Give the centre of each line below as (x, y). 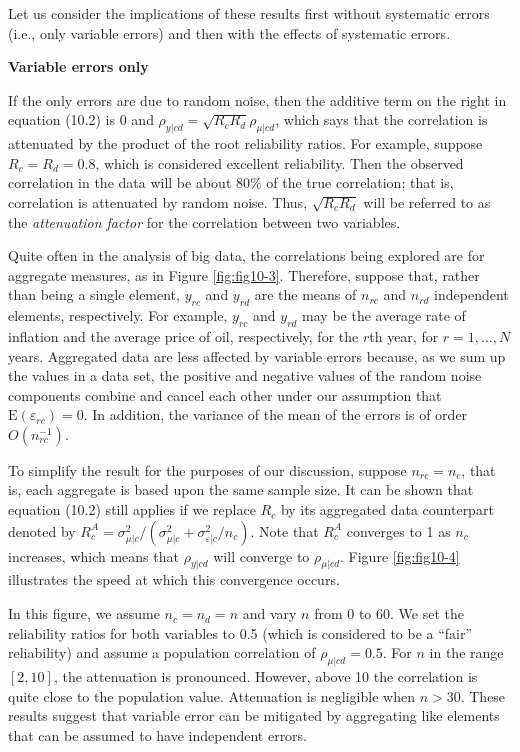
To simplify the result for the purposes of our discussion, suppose (207, 469)
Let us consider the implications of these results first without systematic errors (249, 13)
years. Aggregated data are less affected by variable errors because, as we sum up (257, 355)
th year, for (404, 335)
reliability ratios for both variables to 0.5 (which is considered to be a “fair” (240, 632)
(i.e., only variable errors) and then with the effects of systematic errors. (229, 32)
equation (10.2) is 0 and (81, 119)
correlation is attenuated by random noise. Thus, (158, 201)
